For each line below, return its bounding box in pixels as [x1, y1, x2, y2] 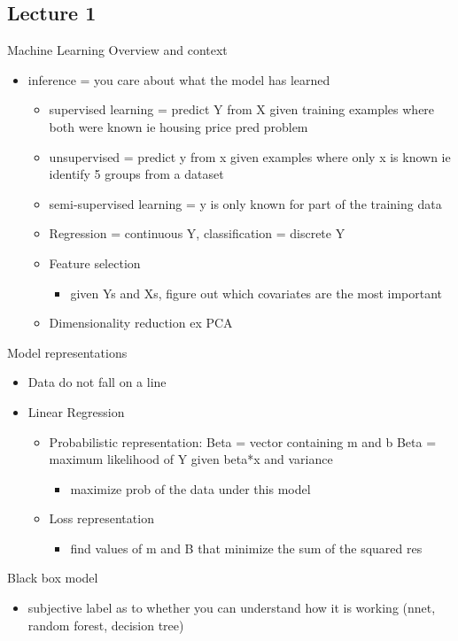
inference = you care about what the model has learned [27, 70, 330, 89]
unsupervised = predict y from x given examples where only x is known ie [49, 147, 451, 166]
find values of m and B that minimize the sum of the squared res [70, 538, 423, 557]
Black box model [7, 568, 98, 587]
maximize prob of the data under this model [70, 479, 311, 498]
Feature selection [49, 253, 141, 272]
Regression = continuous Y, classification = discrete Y [49, 224, 345, 243]
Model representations [7, 343, 128, 361]
